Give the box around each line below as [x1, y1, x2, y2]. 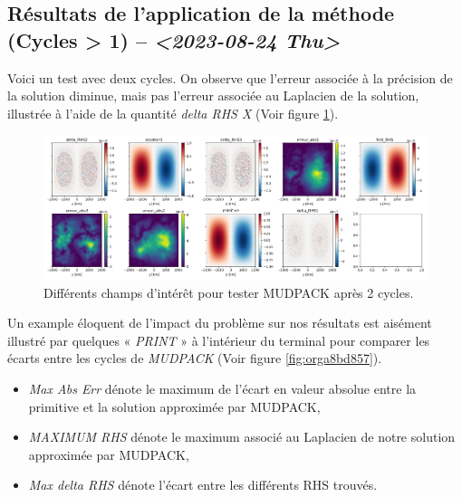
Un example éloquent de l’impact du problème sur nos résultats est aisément [7, 313, 432, 332]
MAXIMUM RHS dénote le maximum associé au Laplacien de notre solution [28, 427, 456, 446]
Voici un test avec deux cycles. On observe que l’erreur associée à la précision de [7, 68, 453, 87]
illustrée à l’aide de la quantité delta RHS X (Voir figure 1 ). [7, 103, 339, 122]
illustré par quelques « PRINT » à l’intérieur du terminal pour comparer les [7, 330, 430, 349]
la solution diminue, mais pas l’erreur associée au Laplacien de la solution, [7, 86, 419, 105]
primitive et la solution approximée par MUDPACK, [28, 397, 321, 416]
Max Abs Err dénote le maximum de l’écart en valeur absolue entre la [28, 378, 417, 397]
